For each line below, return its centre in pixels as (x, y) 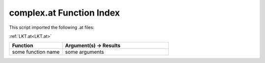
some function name (36, 52)
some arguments (84, 52)
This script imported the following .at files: (52, 27)
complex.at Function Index (65, 13)
